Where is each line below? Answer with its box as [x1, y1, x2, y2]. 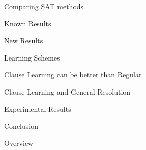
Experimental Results [4, 103, 71, 114]
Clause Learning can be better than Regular [4, 69, 142, 80]
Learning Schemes [4, 52, 60, 63]
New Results [4, 35, 43, 46]
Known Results [4, 18, 51, 28]
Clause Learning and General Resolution [4, 86, 131, 97]
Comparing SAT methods [4, 1, 84, 11]
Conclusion [4, 121, 38, 131]
